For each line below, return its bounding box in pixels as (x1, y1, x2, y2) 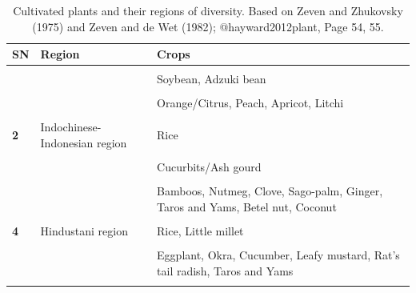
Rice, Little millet (157, 222, 244, 239)
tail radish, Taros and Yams (157, 262, 294, 279)
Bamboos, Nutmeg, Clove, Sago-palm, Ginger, (157, 183, 383, 199)
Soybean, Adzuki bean (157, 70, 266, 87)
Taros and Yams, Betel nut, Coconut (157, 198, 337, 215)
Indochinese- (40, 118, 102, 135)
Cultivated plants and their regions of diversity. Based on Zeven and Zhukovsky (13, 2, 403, 18)
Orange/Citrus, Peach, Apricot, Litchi (157, 94, 344, 111)
